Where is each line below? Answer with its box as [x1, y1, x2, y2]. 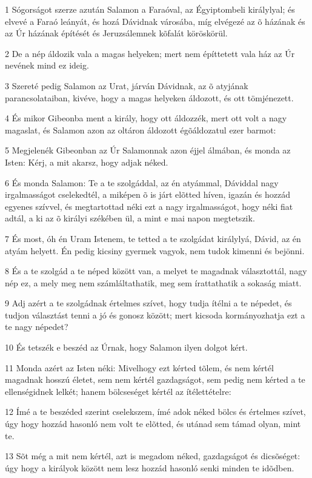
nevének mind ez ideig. [5, 59, 89, 72]
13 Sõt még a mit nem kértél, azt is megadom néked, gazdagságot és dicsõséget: [5, 449, 300, 462]
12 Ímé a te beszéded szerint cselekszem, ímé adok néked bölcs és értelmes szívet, [5, 405, 306, 418]
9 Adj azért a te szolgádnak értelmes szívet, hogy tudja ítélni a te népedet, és [5, 297, 292, 309]
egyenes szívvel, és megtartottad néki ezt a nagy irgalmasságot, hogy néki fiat [5, 200, 293, 212]
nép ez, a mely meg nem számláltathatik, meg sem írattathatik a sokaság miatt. [5, 276, 302, 289]
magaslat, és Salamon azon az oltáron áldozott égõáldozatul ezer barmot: [5, 123, 276, 136]
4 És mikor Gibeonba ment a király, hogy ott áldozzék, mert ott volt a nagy [5, 112, 287, 124]
